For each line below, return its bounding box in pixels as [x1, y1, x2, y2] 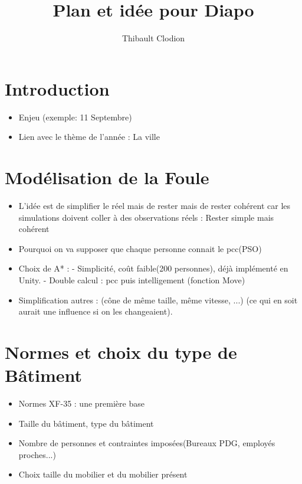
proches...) [18, 448, 56, 460]
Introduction [5, 76, 110, 100]
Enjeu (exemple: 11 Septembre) [18, 110, 132, 123]
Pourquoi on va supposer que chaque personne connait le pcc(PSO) [18, 242, 262, 254]
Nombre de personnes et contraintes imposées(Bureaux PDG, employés [18, 437, 275, 449]
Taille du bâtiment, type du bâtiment [18, 417, 154, 429]
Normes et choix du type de [5, 339, 237, 364]
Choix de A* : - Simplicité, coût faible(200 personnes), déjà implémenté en [18, 262, 288, 274]
